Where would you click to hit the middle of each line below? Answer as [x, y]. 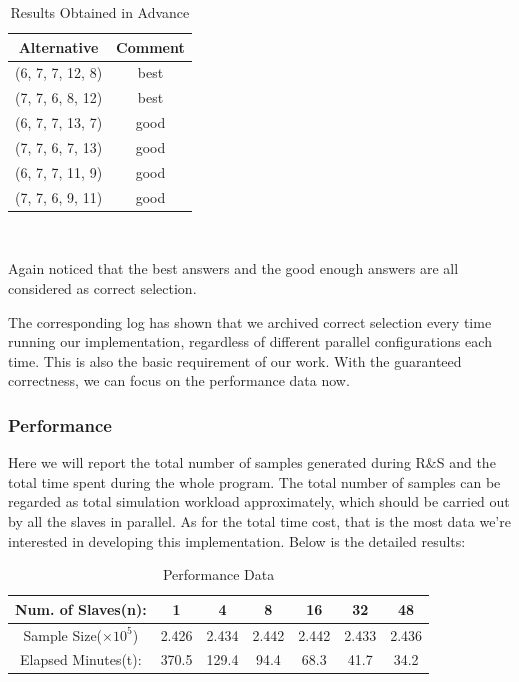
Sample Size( [63, 634]
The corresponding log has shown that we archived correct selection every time [250, 321]
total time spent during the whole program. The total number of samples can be [254, 481]
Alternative [58, 46]
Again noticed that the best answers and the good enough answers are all [233, 268]
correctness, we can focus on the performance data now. [179, 380]
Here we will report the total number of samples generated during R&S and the [252, 462]
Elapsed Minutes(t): [80, 659]
